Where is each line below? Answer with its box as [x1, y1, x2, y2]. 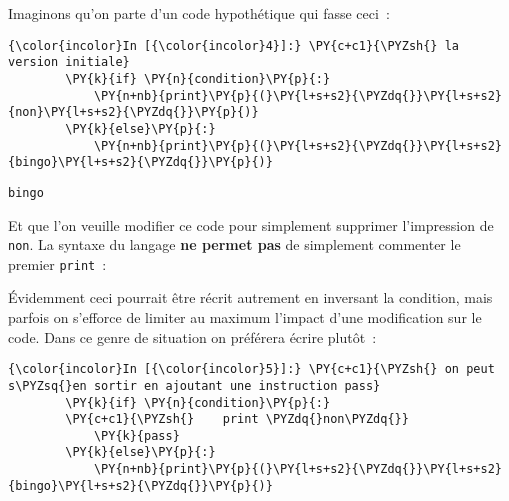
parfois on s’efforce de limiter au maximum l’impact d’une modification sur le [8, 307, 482, 327]
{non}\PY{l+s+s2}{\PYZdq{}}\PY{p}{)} [8, 105, 259, 120]
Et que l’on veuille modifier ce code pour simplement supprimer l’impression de [8, 214, 494, 235]
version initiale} [8, 55, 130, 70]
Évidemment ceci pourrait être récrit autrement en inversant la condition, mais [8, 287, 493, 308]
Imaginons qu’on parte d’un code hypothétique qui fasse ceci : [8, 3, 390, 23]
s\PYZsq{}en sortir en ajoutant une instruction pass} [8, 378, 381, 393]
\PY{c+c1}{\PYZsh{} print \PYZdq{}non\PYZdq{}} [65, 412, 409, 427]
